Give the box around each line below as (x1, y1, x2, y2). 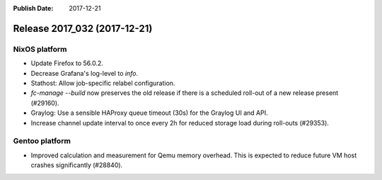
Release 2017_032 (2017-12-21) (13, 22, 153, 35)
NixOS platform (13, 44, 67, 54)
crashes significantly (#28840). (30, 161, 123, 169)
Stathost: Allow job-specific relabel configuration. (30, 79, 175, 87)
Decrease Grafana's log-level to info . (30, 69, 138, 77)
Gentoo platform (13, 136, 71, 146)
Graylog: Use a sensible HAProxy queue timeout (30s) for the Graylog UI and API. (30, 108, 268, 117)
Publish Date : (13, 4, 54, 12)
